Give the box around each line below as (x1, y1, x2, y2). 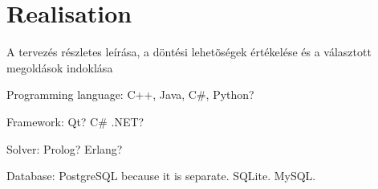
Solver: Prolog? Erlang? (6, 140, 123, 157)
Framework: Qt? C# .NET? (6, 113, 144, 129)
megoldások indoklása (6, 59, 113, 76)
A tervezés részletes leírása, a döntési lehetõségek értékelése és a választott (6, 43, 372, 60)
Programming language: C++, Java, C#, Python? (6, 86, 254, 103)
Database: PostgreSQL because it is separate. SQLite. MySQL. (6, 167, 316, 184)
